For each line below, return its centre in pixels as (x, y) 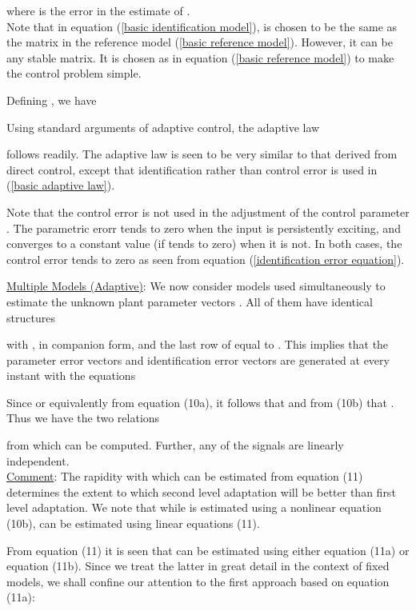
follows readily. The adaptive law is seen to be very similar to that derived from (202, 154)
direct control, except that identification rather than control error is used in (192, 169)
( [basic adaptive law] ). (61, 185)
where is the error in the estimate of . (98, 10)
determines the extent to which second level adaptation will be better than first (201, 491)
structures (31, 317)
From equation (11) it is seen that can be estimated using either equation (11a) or (208, 550)
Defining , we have (52, 100)
